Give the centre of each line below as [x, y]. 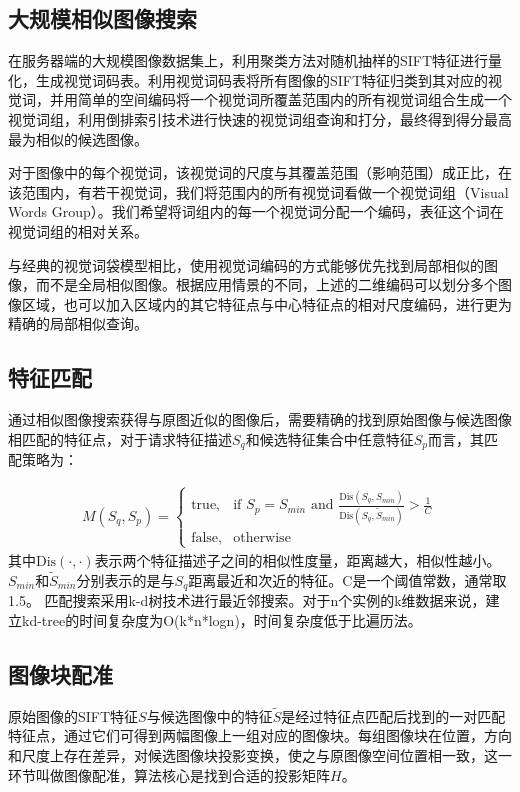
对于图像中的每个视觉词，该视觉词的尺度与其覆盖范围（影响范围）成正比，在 [260, 172]
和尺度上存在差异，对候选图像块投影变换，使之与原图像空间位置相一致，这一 [260, 755]
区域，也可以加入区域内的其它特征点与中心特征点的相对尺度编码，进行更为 [266, 303]
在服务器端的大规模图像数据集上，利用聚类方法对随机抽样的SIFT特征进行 [248, 60]
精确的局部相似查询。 [78, 323]
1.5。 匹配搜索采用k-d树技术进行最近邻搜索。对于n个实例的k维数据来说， [247, 600]
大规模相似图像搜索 [102, 18]
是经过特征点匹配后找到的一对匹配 [393, 715]
